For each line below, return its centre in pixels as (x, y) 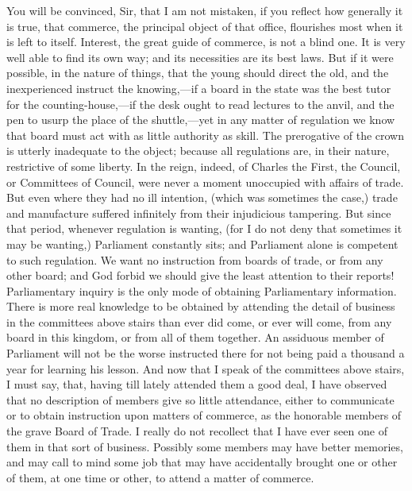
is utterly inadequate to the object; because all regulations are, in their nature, (198, 151)
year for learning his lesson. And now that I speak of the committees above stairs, (206, 368)
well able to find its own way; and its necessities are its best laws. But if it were (200, 57)
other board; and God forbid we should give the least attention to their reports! (200, 275)
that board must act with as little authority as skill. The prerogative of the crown (206, 135)
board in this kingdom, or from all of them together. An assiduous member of (195, 337)
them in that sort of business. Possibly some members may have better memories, (205, 446)
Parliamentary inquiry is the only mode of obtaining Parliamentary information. (202, 290)
